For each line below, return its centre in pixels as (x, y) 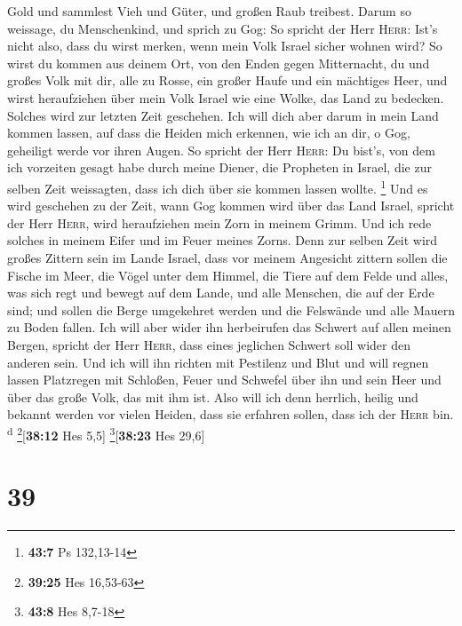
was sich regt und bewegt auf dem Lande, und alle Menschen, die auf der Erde (221, 293)
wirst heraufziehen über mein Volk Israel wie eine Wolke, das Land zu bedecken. (226, 97)
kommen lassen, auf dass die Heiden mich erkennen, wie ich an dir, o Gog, (209, 133)
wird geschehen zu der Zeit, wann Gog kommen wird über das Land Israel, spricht (231, 206)
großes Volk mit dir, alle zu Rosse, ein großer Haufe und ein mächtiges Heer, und (227, 80)
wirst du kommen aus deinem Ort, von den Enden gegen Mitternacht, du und (219, 63)
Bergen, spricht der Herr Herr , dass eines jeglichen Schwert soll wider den (209, 344)
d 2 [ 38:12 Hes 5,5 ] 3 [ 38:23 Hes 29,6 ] (106, 433)
